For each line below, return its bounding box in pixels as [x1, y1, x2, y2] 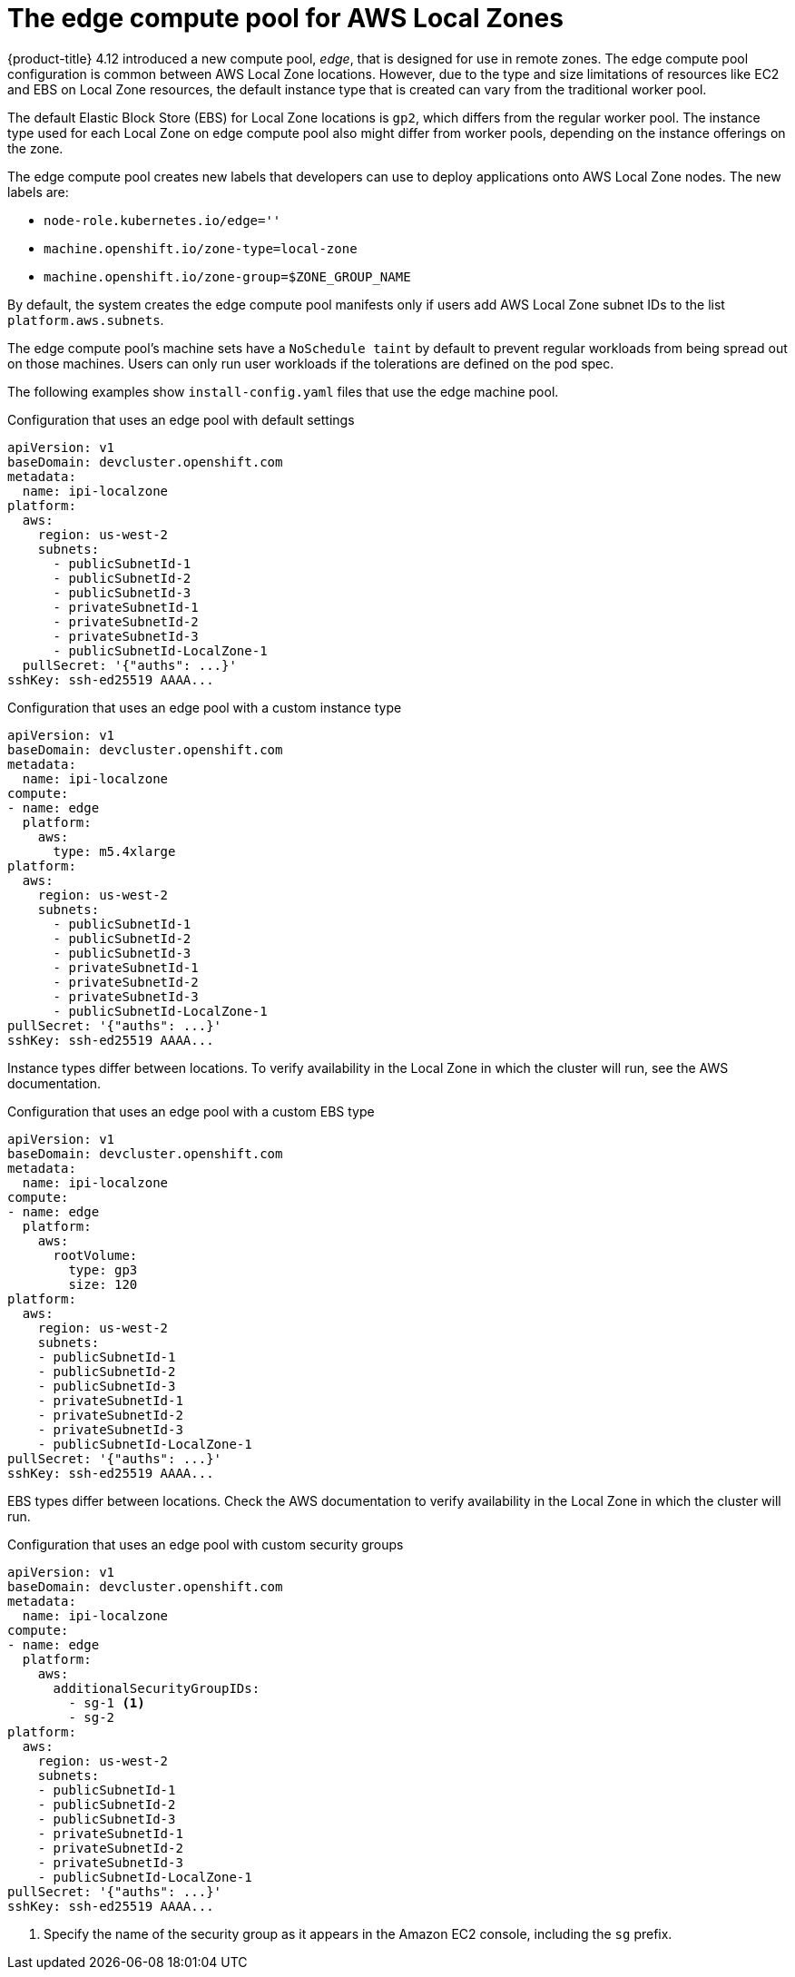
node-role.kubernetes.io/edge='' [44, 212, 281, 228]
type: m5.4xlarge [53, 843, 176, 859]
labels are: [7, 183, 69, 200]
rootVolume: [53, 1247, 138, 1263]
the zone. [7, 140, 64, 156]
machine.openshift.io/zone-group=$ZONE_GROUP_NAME [44, 269, 411, 284]
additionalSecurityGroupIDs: [53, 1680, 260, 1696]
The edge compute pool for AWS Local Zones [7, 3, 564, 34]
